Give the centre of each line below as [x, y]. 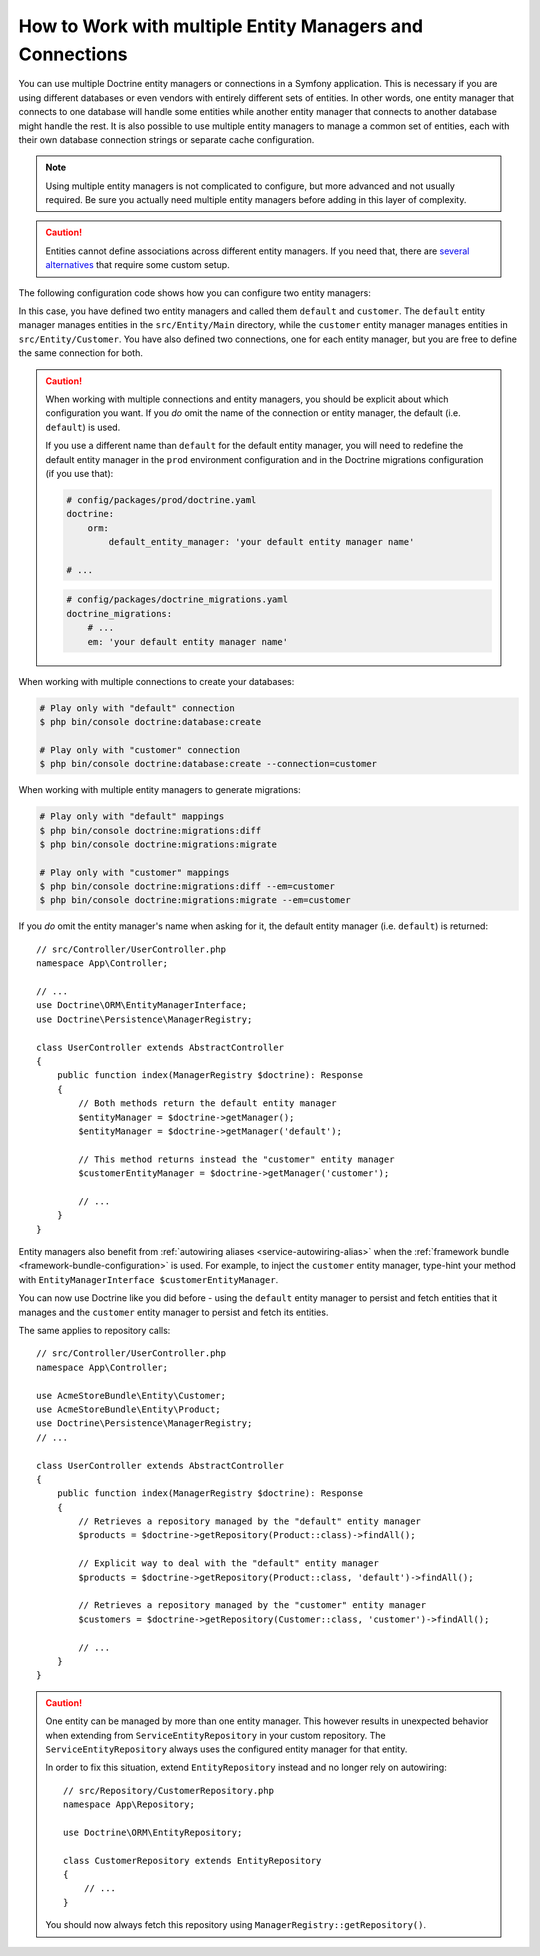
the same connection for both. [81, 353]
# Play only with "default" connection [137, 708]
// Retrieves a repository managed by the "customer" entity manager [252, 1605]
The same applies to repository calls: [94, 1330]
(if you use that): [79, 473]
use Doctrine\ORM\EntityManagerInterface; [142, 1005]
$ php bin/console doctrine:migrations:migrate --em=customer [195, 900]
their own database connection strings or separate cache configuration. [166, 139]
